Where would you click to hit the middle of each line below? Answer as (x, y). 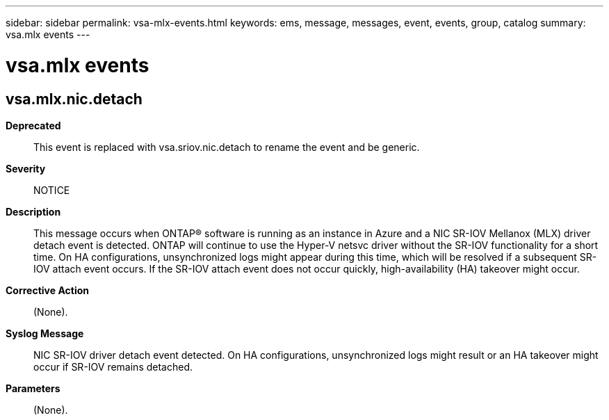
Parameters (33, 388)
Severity (26, 168)
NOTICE (52, 190)
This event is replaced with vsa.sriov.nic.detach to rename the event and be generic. (227, 147)
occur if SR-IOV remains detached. (113, 366)
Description (33, 211)
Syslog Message (45, 333)
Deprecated (33, 125)
